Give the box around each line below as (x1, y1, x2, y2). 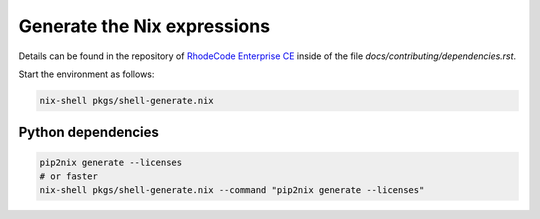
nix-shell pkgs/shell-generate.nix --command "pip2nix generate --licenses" (39, 185, 425, 196)
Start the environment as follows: (18, 68, 155, 80)
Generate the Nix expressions (18, 15, 270, 37)
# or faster (39, 170, 99, 182)
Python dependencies (18, 124, 160, 141)
